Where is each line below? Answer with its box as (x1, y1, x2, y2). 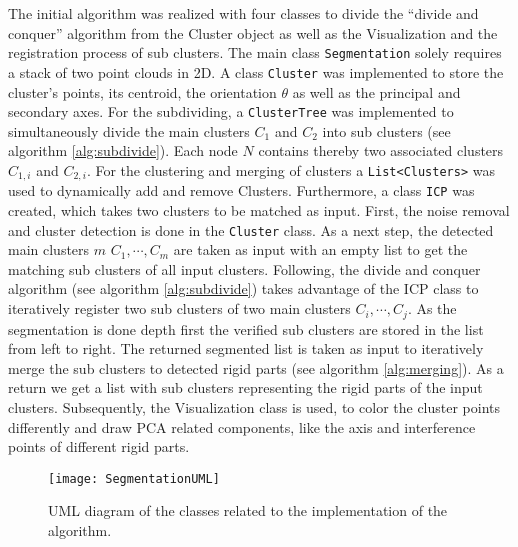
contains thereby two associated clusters (258, 140, 504, 161)
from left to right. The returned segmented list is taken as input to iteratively (8, 338, 484, 359)
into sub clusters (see (322, 120, 451, 141)
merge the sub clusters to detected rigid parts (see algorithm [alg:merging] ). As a (8, 357, 504, 378)
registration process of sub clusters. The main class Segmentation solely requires (8, 42, 502, 63)
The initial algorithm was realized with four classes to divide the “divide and (8, 3, 479, 23)
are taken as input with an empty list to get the (173, 239, 468, 260)
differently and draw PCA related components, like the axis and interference (8, 416, 476, 437)
